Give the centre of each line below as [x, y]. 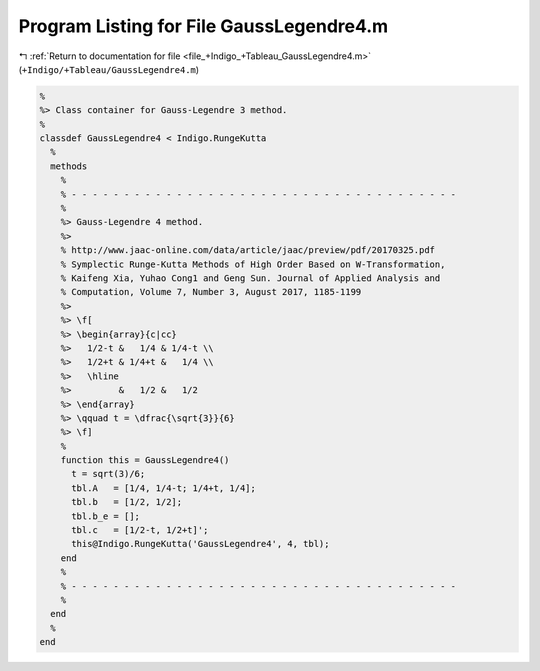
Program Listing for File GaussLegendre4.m [203, 26]
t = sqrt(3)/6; [108, 474]
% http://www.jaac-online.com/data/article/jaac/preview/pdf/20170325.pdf [247, 250]
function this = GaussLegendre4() [145, 460]
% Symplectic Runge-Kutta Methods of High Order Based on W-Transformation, [253, 264]
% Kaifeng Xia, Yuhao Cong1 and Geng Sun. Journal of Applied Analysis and [250, 278]
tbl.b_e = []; [105, 516]
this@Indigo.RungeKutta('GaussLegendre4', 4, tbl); [200, 544]
